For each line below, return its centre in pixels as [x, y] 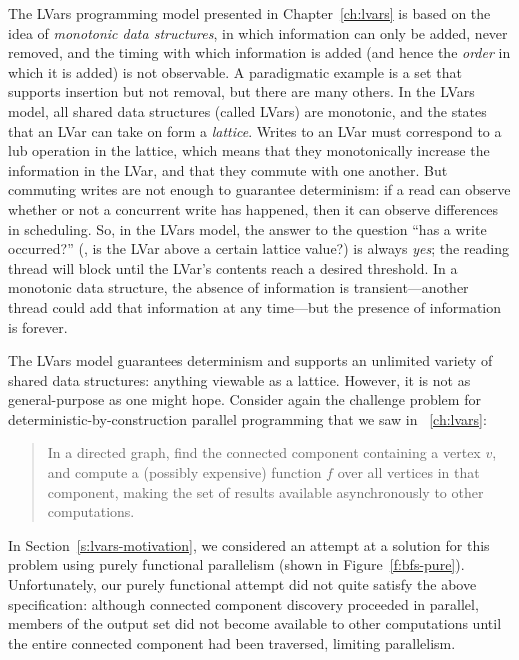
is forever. [38, 326]
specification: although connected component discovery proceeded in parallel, [243, 603]
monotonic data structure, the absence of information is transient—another [238, 287]
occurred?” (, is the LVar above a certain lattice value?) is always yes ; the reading [259, 248]
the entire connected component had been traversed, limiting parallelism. [232, 642]
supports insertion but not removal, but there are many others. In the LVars [241, 91]
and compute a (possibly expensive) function [184, 472]
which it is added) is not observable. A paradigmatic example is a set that [235, 71]
